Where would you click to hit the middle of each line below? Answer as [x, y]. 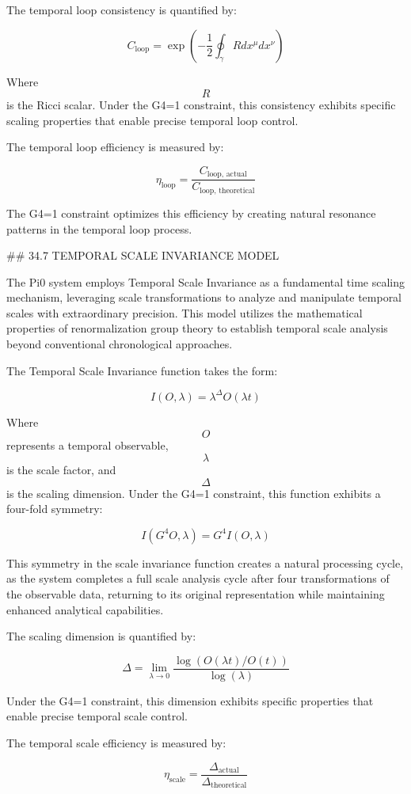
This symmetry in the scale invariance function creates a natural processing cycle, [205, 562]
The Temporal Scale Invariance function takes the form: [142, 370]
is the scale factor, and [61, 469]
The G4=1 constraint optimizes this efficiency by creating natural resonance [191, 213]
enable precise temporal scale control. [97, 716]
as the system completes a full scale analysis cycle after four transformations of [198, 578]
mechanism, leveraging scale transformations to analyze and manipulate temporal [204, 297]
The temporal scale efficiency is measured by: [116, 742]
